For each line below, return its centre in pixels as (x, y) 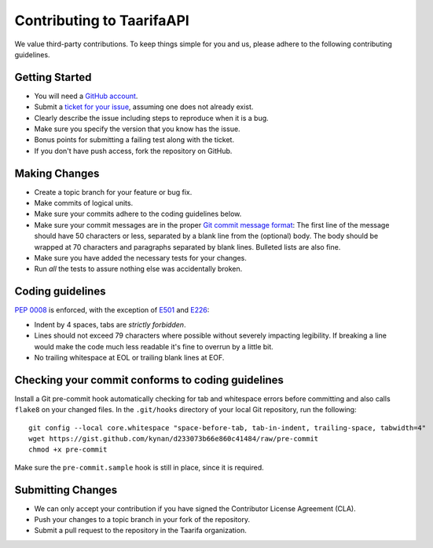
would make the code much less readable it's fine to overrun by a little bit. (154, 346)
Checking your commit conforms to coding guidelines (149, 380)
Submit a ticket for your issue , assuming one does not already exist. (144, 107)
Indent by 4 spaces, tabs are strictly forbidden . (110, 324)
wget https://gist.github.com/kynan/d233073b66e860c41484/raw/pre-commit (174, 438)
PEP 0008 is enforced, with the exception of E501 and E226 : (112, 310)
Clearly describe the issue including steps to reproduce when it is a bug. (151, 118)
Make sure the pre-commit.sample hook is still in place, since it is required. (139, 467)
